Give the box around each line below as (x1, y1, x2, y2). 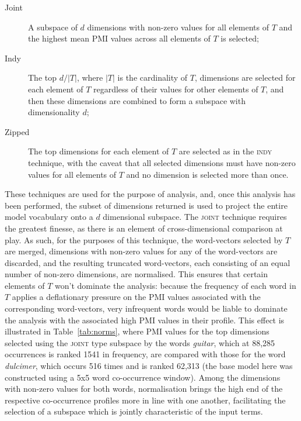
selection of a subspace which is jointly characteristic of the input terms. (5, 405, 263, 417)
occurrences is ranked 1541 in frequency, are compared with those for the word (5, 348, 286, 360)
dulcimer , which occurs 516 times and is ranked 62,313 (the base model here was (5, 360, 293, 372)
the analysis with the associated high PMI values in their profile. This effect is (5, 313, 285, 326)
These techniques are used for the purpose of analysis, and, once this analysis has (5, 188, 296, 200)
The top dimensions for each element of (28, 145, 169, 157)
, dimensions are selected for (194, 71, 296, 84)
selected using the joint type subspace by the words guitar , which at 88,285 (5, 336, 275, 348)
